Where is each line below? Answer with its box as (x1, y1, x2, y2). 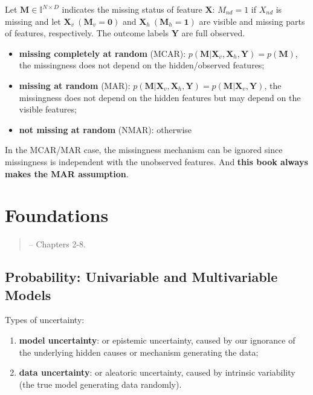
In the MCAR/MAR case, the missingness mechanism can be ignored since (5, 143, 283, 156)
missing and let (5, 15, 61, 27)
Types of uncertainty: (5, 313, 85, 326)
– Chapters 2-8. (28, 238, 86, 250)
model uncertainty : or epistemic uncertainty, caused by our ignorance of (19, 334, 295, 347)
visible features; (19, 103, 77, 116)
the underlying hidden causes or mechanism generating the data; (19, 345, 259, 358)
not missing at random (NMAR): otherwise (19, 123, 192, 135)
